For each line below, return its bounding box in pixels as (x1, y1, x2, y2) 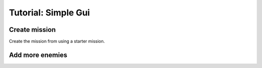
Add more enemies (9, 51, 67, 59)
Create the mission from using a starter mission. (9, 39, 105, 44)
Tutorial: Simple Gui (9, 7, 90, 18)
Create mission (9, 26, 56, 34)
